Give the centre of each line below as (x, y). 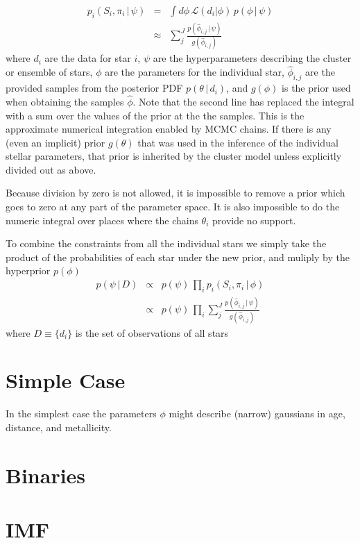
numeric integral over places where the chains (102, 220)
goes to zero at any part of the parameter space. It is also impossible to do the (173, 207)
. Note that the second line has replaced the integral (243, 101)
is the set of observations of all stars (152, 332)
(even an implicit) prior (55, 142)
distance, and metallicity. (59, 427)
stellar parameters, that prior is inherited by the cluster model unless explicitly (174, 156)
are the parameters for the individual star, (195, 72)
